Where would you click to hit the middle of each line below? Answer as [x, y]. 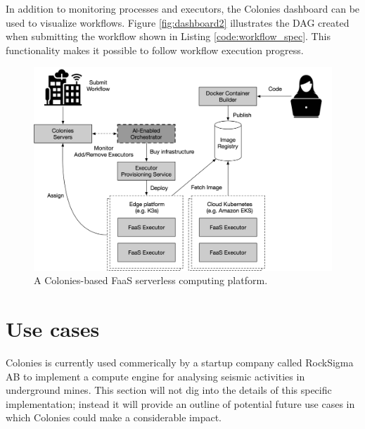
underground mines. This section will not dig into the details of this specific [169, 390]
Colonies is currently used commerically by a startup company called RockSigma [180, 363]
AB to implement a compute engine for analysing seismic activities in [155, 376]
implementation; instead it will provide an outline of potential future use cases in [180, 403]
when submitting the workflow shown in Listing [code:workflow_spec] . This [168, 36]
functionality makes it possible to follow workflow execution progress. [155, 50]
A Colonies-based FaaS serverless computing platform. [151, 280]
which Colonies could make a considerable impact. [114, 417]
